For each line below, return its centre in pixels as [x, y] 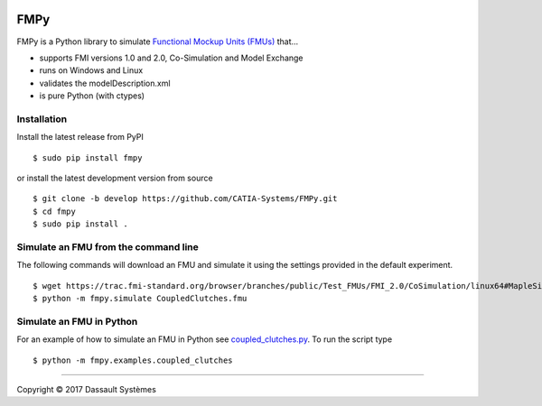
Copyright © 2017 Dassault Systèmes [87, 390]
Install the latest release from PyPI [80, 137]
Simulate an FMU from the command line [107, 246]
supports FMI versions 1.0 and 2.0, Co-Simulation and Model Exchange [171, 58]
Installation [42, 119]
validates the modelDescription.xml [105, 83]
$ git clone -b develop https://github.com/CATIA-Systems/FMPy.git [185, 199]
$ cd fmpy [54, 211]
